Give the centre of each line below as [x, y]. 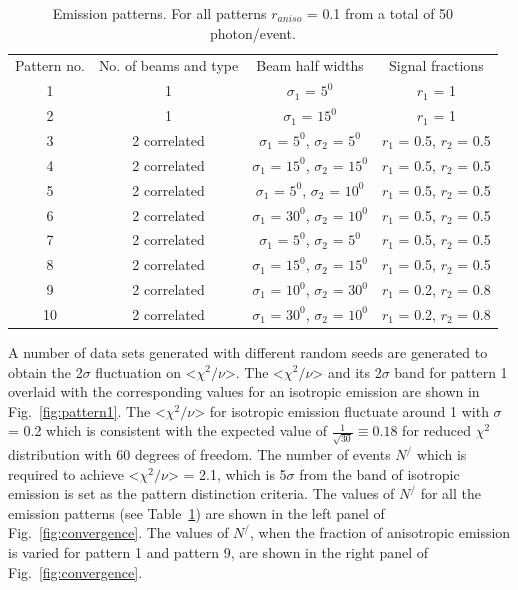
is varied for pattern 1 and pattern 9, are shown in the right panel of [218, 552]
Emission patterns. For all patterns [159, 13]
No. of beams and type [168, 65]
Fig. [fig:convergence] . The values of [118, 532]
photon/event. [252, 32]
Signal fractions [436, 65]
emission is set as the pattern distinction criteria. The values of [201, 493]
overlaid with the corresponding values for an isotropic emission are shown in [244, 391]
